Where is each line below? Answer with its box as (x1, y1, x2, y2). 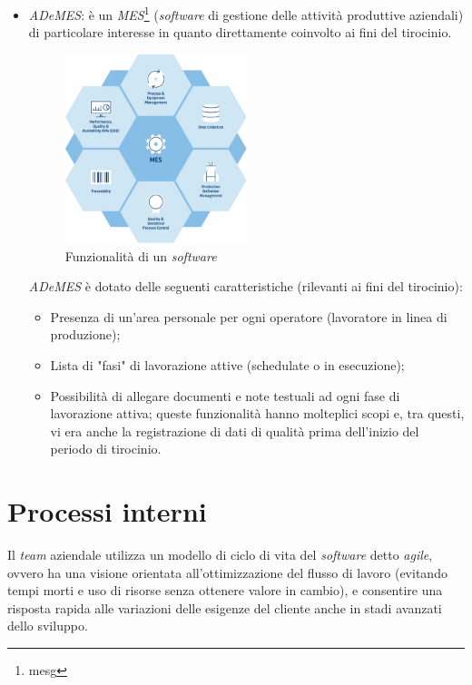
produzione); (50, 325, 121, 344)
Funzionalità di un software (64, 246, 217, 265)
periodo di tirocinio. (50, 439, 162, 458)
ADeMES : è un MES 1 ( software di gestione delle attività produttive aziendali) (28, 3, 464, 24)
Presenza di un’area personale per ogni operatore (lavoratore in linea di (50, 307, 447, 326)
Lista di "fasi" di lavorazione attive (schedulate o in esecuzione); (50, 355, 405, 374)
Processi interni (7, 493, 207, 530)
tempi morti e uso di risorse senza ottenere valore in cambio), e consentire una (7, 581, 443, 600)
